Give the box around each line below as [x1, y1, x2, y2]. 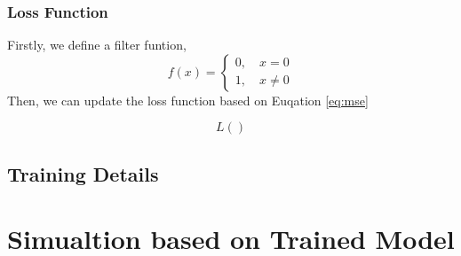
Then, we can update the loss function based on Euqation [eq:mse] [7, 90, 369, 109]
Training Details [7, 159, 159, 187]
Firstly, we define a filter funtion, [7, 35, 187, 54]
